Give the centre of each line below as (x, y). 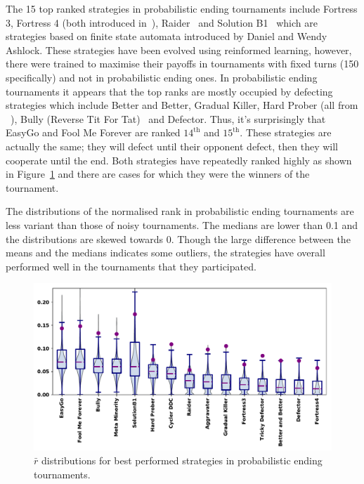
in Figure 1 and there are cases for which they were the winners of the (158, 174)
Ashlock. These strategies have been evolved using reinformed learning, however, (179, 50)
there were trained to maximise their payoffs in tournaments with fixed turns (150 (182, 64)
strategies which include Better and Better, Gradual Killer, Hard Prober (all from (182, 105)
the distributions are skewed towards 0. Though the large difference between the (178, 238)
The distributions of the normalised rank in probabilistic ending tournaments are (180, 211)
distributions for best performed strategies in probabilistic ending (182, 460)
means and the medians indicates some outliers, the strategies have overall (165, 253)
